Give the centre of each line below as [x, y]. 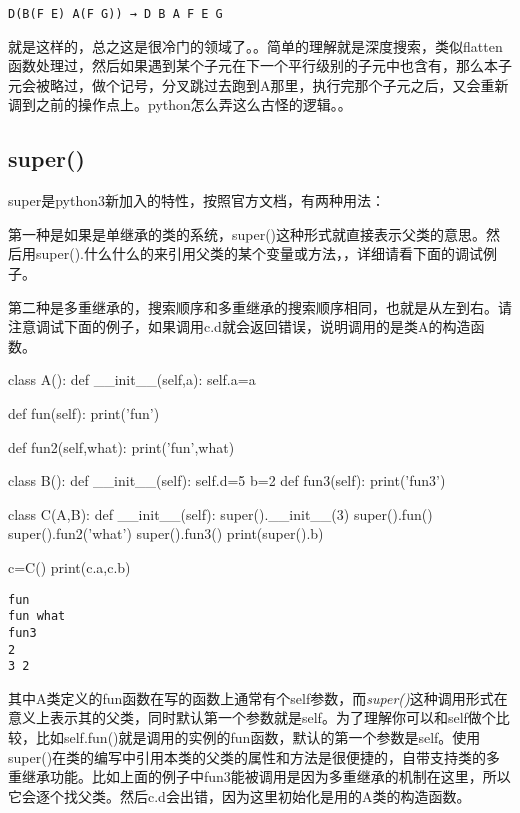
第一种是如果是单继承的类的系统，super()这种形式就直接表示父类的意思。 [247, 233]
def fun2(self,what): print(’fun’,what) [121, 446]
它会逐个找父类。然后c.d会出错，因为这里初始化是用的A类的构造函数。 [239, 795]
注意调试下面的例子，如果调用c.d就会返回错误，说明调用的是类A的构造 [239, 326]
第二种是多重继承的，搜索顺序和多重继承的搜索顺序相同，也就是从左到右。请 [260, 306]
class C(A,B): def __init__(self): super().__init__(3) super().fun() [220, 513]
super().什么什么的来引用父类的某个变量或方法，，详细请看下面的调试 [259, 253]
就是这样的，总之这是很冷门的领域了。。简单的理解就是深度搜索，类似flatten [255, 45]
